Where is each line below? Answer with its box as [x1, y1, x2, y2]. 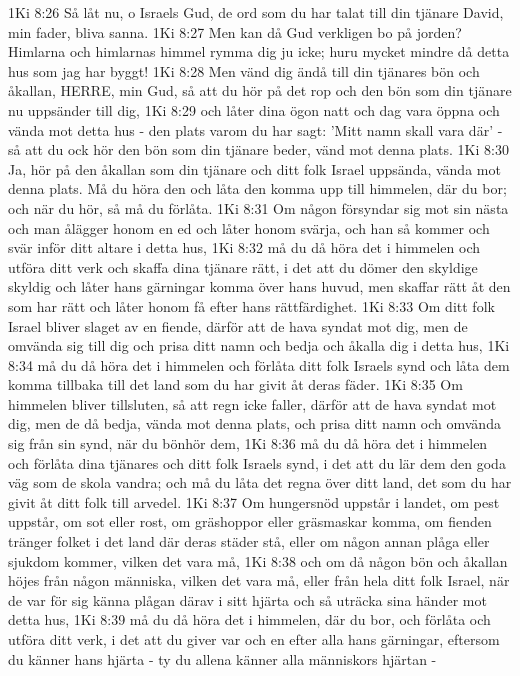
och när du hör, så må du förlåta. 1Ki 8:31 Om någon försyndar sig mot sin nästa [8, 197, 509, 218]
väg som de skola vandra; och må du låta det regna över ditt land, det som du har [8, 472, 512, 493]
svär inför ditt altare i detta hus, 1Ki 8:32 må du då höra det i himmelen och [8, 237, 481, 258]
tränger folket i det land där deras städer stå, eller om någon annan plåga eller [8, 531, 490, 552]
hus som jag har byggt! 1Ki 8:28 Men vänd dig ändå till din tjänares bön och [8, 60, 480, 81]
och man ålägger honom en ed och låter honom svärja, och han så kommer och [8, 217, 490, 238]
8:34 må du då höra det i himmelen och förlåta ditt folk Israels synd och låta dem [8, 354, 510, 375]
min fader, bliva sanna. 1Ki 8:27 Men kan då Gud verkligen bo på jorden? [8, 21, 462, 42]
